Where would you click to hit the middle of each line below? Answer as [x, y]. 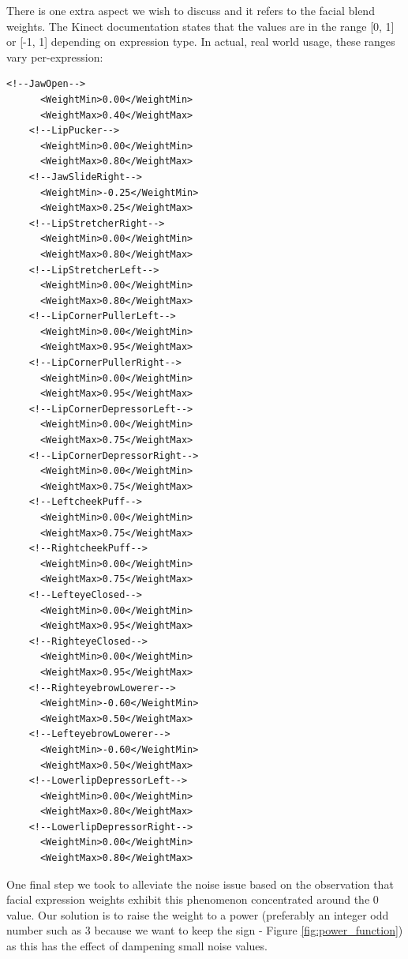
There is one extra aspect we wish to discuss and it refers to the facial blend [191, 10]
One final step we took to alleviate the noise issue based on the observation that [200, 884]
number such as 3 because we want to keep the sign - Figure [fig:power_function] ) [205, 930]
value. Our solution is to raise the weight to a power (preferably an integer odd [198, 914]
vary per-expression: [55, 56]
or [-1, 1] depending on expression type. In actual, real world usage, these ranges [201, 41]
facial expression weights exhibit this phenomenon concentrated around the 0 [193, 899]
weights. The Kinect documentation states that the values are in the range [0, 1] [200, 26]
